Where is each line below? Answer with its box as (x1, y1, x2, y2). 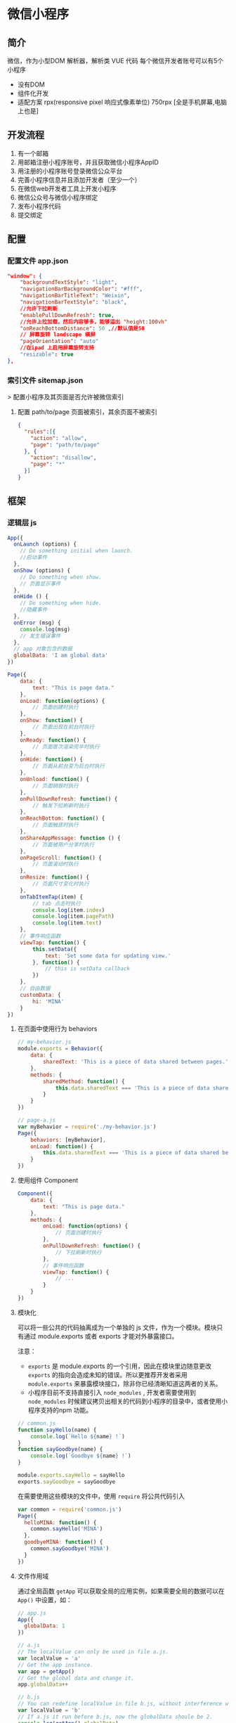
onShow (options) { (13, 567, 71, 574)
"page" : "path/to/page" (30, 441, 100, 449)
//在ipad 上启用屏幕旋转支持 (20, 344, 95, 351)
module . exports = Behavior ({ (17, 1045, 103, 1052)
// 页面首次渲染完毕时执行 (32, 743, 100, 750)
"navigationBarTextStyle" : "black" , (20, 299, 128, 306)
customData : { (20, 991, 61, 998)
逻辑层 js (7, 518, 37, 528)
